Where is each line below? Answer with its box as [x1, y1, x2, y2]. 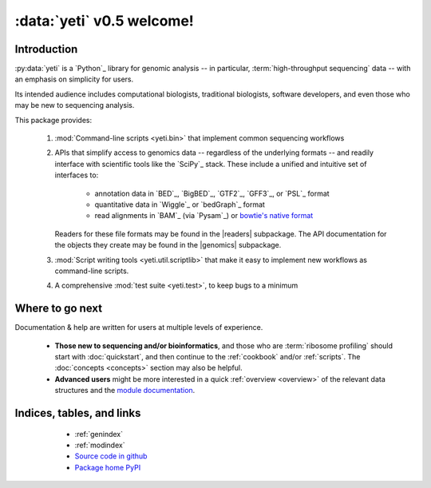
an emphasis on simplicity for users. [14, 74, 134, 84]
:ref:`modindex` [74, 440, 125, 450]
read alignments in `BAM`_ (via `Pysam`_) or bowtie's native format [94, 211, 314, 220]
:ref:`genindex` [74, 429, 124, 438]
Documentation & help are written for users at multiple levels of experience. [14, 323, 263, 332]
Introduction [14, 42, 78, 56]
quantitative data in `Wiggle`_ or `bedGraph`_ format [94, 200, 265, 209]
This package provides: [14, 115, 92, 125]
